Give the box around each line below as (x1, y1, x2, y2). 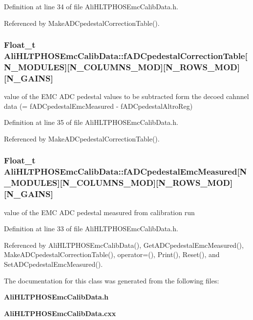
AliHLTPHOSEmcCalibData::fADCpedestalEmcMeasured (4, 165, 237, 178)
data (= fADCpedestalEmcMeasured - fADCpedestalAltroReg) (4, 100, 193, 111)
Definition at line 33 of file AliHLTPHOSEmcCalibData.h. (4, 223, 178, 234)
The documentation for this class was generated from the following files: (4, 275, 219, 285)
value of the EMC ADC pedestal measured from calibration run (4, 207, 195, 217)
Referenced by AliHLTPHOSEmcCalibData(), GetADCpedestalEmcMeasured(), (4, 240, 244, 250)
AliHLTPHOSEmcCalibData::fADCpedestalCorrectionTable (4, 50, 245, 62)
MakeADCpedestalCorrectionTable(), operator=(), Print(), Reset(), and (4, 249, 220, 260)
